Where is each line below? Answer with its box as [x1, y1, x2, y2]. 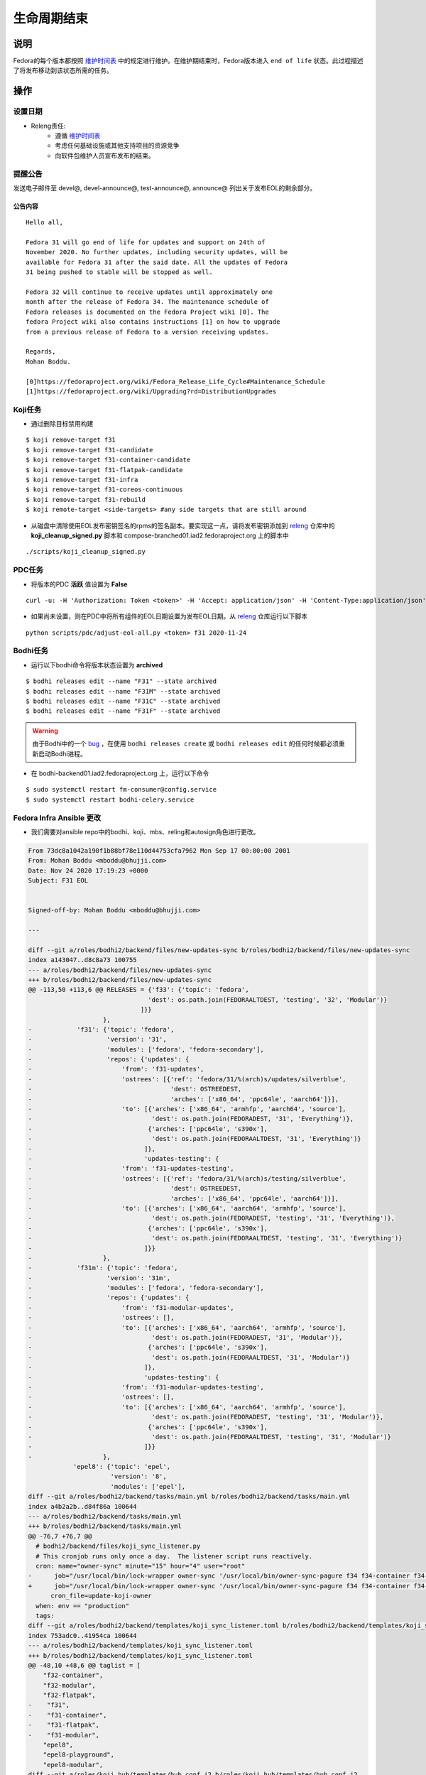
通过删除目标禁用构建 [31, 420, 94, 428]
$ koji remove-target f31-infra [26, 476, 138, 484]
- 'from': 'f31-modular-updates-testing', [28, 1383, 264, 1391]
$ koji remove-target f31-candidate [26, 446, 153, 454]
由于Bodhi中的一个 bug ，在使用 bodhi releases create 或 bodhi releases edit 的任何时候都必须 [32, 739, 339, 748]
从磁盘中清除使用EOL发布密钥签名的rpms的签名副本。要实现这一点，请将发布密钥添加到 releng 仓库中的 [31, 521, 335, 530]
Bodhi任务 [13, 646, 49, 656]
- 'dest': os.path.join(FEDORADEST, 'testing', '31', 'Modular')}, [28, 1413, 384, 1421]
